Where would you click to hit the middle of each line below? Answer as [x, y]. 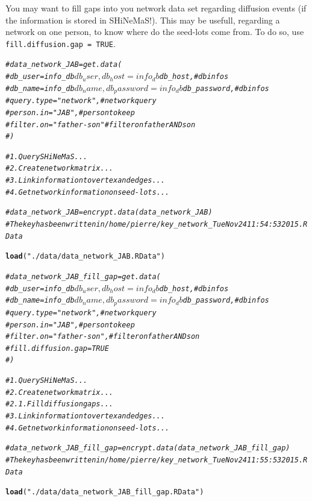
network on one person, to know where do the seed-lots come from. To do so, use [155, 32]
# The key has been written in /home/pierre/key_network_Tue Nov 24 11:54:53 [144, 225]
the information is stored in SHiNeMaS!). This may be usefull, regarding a [143, 20]
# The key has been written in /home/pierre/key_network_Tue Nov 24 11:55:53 [144, 460]
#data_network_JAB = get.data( [64, 65]
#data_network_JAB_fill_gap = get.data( [83, 277]
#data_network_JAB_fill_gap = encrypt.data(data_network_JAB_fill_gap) [148, 448]
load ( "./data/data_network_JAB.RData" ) [85, 257]
